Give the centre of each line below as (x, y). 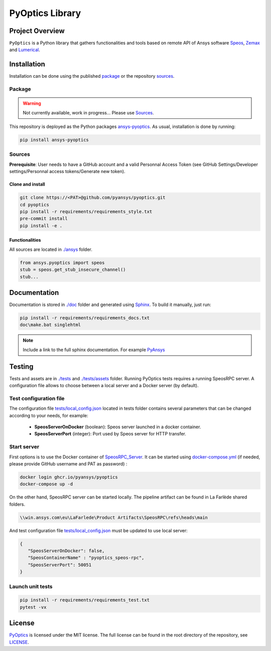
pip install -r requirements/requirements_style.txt (86, 211)
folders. (17, 504)
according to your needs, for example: (49, 415)
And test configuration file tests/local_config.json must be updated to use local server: (98, 530)
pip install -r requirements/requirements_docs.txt (85, 318)
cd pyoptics (35, 205)
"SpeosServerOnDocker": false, (66, 551)
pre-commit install (44, 219)
